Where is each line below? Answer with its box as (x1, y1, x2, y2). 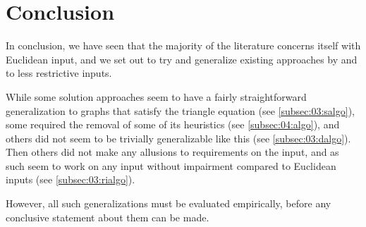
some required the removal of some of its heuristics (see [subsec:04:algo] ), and (6, 117, 340, 132)
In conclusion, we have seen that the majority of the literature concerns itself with (6, 38, 361, 53)
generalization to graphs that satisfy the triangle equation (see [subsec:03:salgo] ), (6, 103, 355, 118)
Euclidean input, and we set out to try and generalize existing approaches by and (6, 51, 358, 66)
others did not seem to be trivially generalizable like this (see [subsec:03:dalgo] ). (6, 130, 351, 145)
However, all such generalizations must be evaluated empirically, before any (6, 196, 331, 211)
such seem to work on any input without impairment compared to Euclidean (6, 158, 336, 173)
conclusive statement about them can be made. (6, 209, 209, 224)
